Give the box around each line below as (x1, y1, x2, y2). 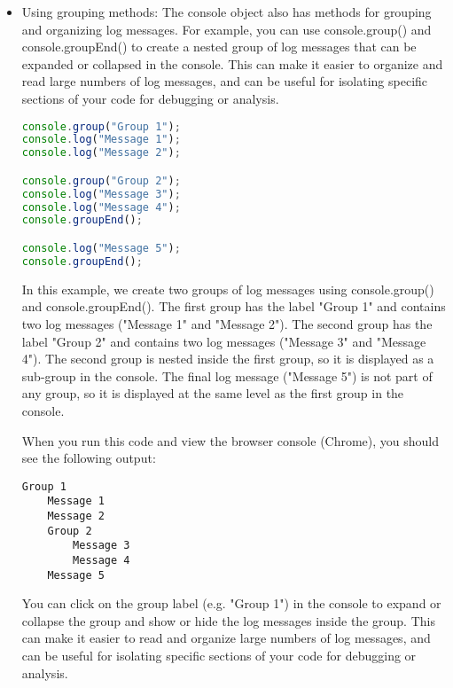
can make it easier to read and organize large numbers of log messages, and (21, 629, 431, 647)
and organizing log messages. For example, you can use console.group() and (21, 20, 432, 38)
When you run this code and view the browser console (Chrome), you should (21, 431, 440, 450)
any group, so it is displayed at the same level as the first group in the (21, 384, 404, 403)
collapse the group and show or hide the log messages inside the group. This (21, 611, 435, 629)
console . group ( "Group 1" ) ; (21, 120, 181, 133)
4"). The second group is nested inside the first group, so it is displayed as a (21, 349, 434, 368)
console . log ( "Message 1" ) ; (21, 133, 181, 146)
